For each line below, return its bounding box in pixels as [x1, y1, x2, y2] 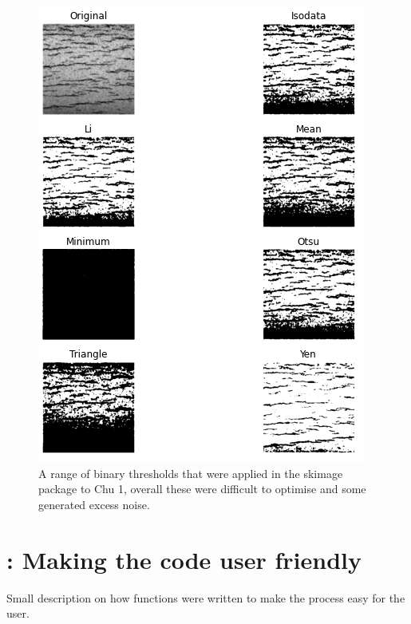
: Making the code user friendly [6, 543, 362, 575]
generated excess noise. [38, 496, 150, 512]
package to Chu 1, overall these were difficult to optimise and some [38, 480, 366, 497]
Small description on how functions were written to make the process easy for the [6, 589, 405, 606]
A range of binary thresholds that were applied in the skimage [38, 464, 343, 481]
